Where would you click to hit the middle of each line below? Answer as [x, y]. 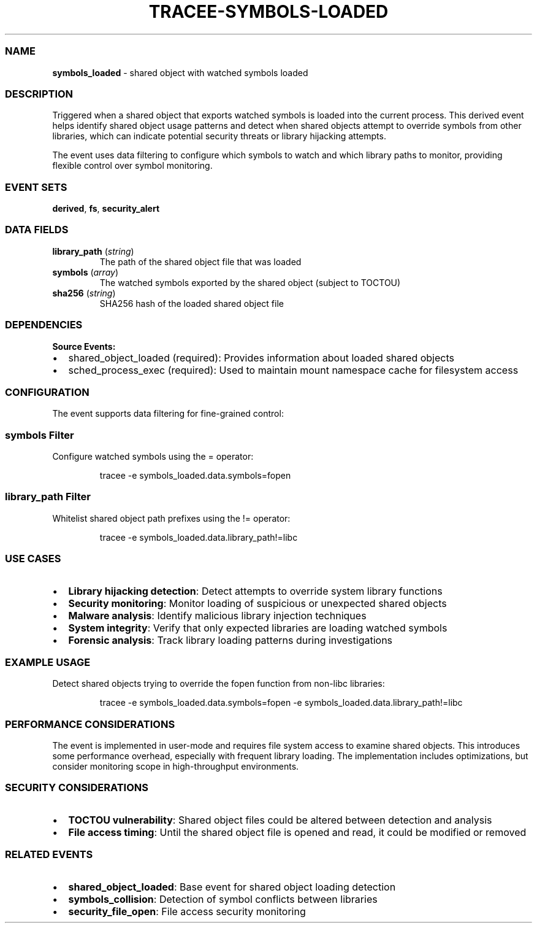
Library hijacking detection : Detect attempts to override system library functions [255, 591]
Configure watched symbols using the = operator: [153, 456]
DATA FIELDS [37, 230]
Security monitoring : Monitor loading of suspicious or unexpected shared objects [257, 603]
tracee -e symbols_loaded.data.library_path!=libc [199, 537]
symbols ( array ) [86, 272]
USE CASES [33, 559]
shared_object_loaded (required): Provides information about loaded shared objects [261, 358]
